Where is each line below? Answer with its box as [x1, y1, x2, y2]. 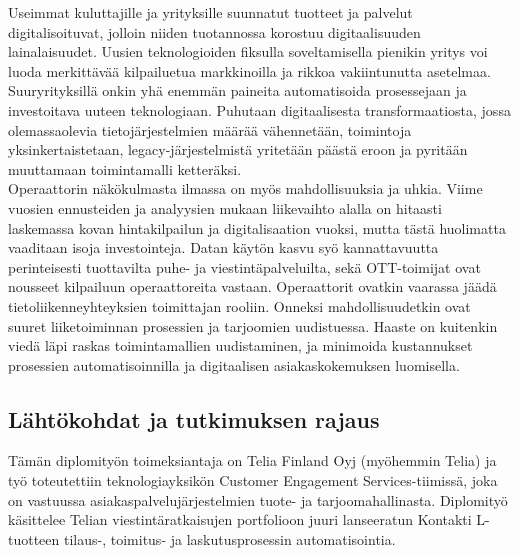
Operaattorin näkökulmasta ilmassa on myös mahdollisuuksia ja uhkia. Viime [8, 178, 483, 199]
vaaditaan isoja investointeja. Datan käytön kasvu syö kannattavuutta [8, 237, 439, 258]
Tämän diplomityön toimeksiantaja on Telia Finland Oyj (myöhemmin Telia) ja [8, 450, 497, 471]
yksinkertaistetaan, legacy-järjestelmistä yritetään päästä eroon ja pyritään [8, 139, 468, 160]
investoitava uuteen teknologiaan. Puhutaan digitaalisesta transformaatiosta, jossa [8, 99, 511, 120]
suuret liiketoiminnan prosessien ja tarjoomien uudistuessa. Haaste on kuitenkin [8, 315, 498, 336]
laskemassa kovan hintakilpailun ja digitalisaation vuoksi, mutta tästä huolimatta [8, 217, 506, 238]
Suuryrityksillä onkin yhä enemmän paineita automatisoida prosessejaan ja [8, 80, 467, 101]
